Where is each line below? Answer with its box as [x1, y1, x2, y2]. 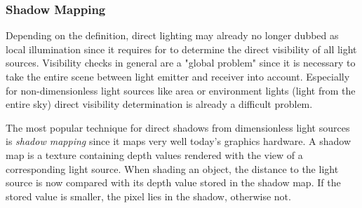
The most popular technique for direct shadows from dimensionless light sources [6, 120, 350, 134]
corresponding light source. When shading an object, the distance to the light [6, 161, 339, 176]
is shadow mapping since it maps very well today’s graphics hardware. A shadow [6, 134, 351, 148]
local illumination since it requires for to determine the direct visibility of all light [6, 41, 357, 56]
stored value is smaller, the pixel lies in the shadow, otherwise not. [6, 188, 291, 203]
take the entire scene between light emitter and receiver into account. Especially [6, 69, 350, 83]
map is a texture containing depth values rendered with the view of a [6, 147, 303, 162]
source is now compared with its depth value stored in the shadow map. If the [6, 175, 341, 190]
